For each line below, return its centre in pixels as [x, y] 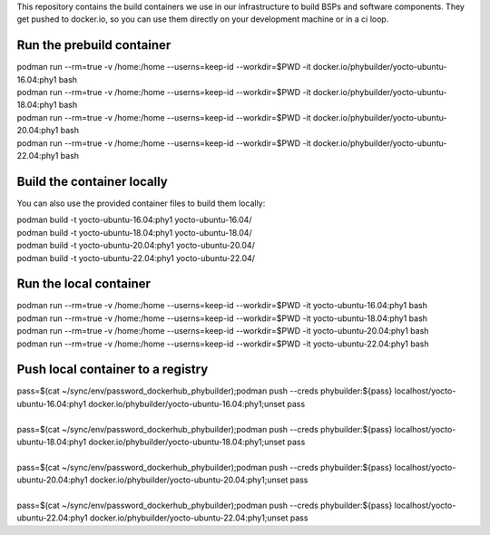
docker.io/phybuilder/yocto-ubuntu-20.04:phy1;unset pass [199, 480]
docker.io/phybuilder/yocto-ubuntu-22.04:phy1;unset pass [199, 518]
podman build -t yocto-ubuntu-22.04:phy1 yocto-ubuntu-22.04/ [136, 258]
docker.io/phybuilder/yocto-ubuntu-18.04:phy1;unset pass [196, 442]
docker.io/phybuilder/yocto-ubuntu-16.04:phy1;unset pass [196, 404]
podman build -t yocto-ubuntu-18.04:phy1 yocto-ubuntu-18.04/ [135, 232]
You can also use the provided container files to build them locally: [141, 203]
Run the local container [84, 284]
